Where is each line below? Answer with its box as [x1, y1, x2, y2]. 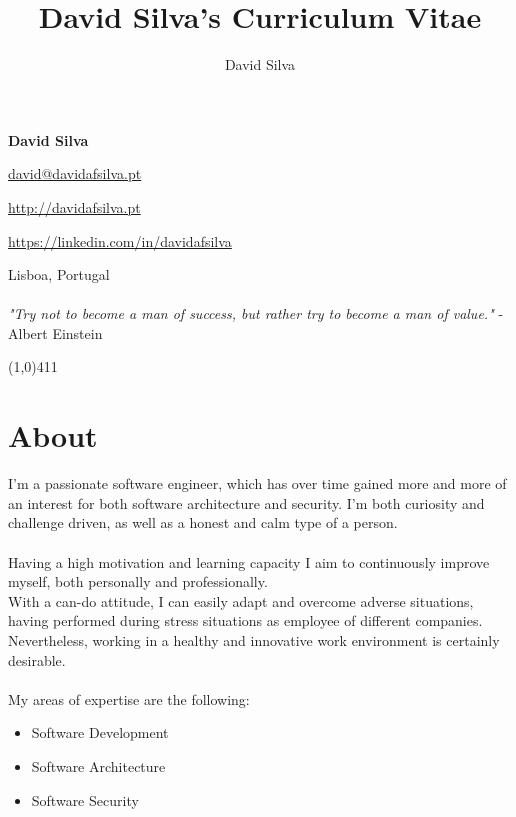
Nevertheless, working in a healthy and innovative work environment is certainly [8, 629, 500, 650]
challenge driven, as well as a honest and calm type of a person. [8, 512, 398, 533]
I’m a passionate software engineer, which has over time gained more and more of [8, 473, 507, 494]
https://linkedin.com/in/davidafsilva [8, 230, 232, 251]
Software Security [31, 789, 139, 810]
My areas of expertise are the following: [8, 688, 250, 709]
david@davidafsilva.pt [8, 163, 142, 184]
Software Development [31, 722, 169, 743]
